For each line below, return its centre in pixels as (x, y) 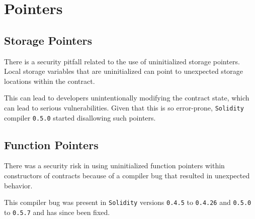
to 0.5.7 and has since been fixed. (57, 212)
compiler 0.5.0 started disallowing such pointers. (80, 117)
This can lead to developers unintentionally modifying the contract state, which (127, 98)
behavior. (18, 185)
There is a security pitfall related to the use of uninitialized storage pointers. (122, 61)
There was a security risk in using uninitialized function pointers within (114, 166)
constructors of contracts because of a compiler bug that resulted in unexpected (127, 176)
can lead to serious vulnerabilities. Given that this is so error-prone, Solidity (124, 107)
